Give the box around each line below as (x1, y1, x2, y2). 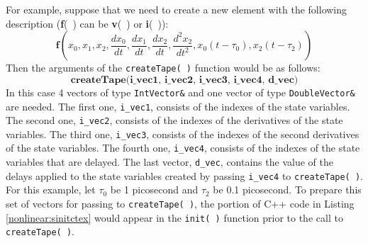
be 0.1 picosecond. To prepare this (213, 182, 362, 197)
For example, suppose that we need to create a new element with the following (6, 2, 347, 16)
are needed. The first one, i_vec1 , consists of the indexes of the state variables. (6, 98, 350, 113)
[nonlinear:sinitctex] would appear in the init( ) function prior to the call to (6, 210, 343, 225)
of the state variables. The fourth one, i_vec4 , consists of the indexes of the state (6, 140, 360, 155)
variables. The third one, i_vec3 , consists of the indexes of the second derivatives (6, 126, 359, 141)
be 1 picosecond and (110, 182, 199, 197)
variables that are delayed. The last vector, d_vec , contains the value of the (6, 154, 333, 169)
